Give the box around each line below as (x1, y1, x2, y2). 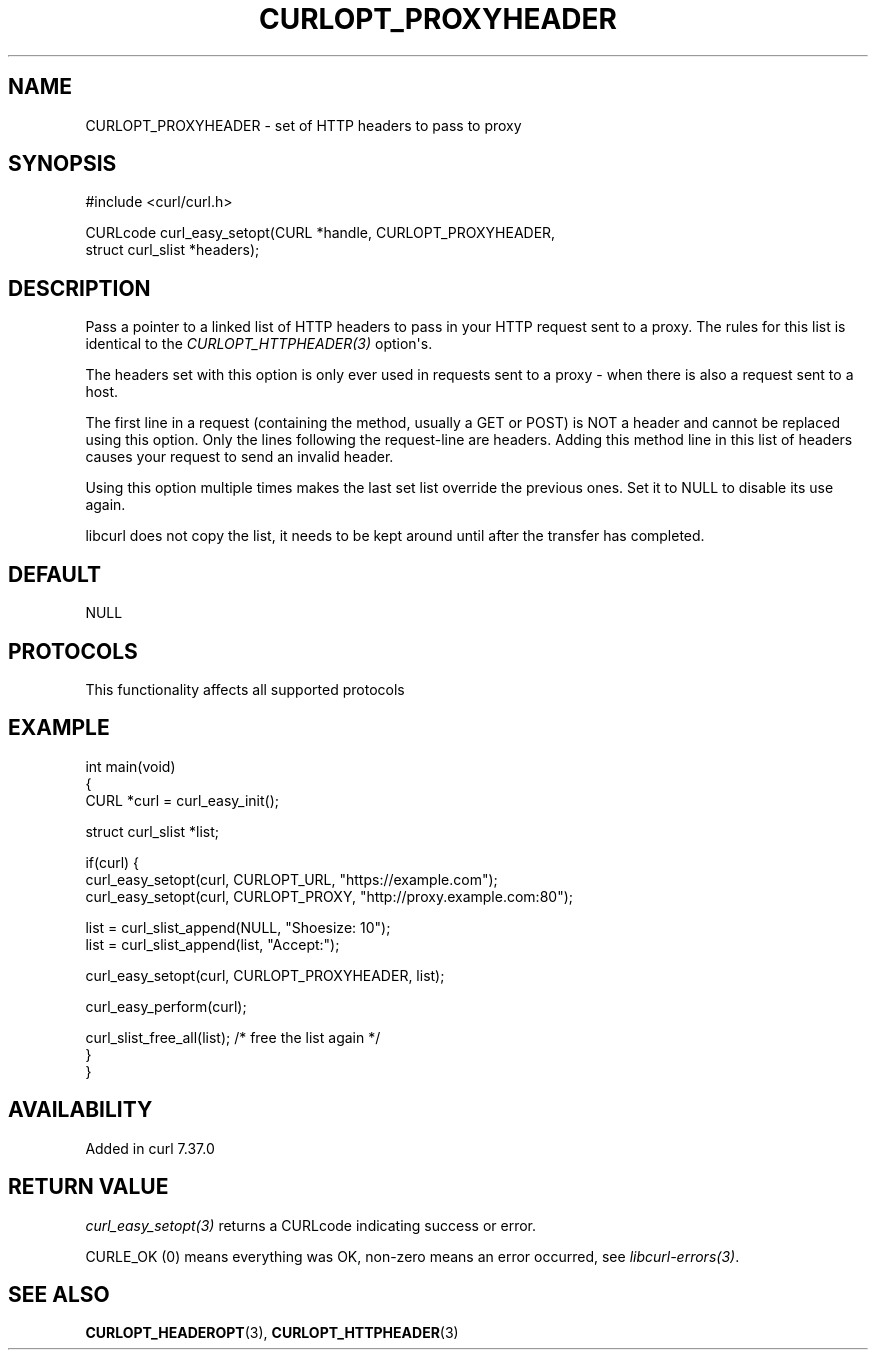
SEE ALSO (8, 1281, 110, 1307)
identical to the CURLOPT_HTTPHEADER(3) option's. (85, 335, 433, 353)
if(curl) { (85, 853, 140, 871)
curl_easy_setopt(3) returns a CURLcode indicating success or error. (85, 1216, 537, 1234)
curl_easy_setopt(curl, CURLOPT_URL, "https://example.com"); (85, 870, 498, 888)
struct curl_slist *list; (85, 822, 220, 840)
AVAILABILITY (8, 1097, 153, 1123)
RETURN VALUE (8, 1174, 169, 1200)
